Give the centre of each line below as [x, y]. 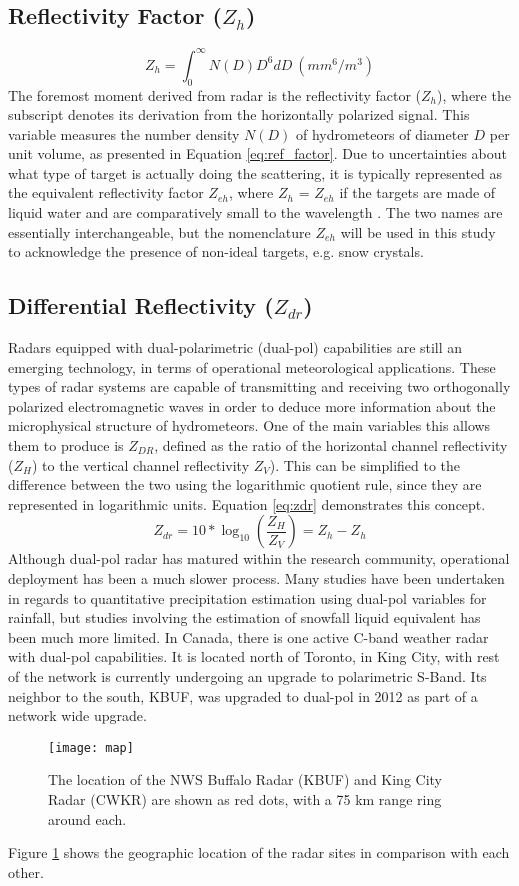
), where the [474, 94]
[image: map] [91, 747]
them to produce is [66, 445]
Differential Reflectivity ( [141, 305]
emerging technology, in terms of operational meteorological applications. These [252, 366]
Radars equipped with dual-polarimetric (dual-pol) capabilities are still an [235, 347]
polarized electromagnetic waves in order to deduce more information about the [252, 405]
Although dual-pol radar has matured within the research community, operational [259, 558]
